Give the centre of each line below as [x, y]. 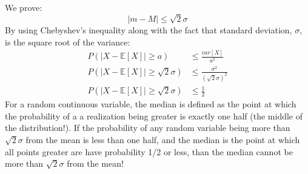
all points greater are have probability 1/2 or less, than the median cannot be [149, 151]
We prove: [24, 8]
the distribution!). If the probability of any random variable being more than [148, 128]
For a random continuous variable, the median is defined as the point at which [151, 104]
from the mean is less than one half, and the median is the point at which [163, 139]
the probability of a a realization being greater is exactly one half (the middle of [154, 115]
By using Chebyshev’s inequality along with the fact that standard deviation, [149, 29]
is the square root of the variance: [68, 42]
